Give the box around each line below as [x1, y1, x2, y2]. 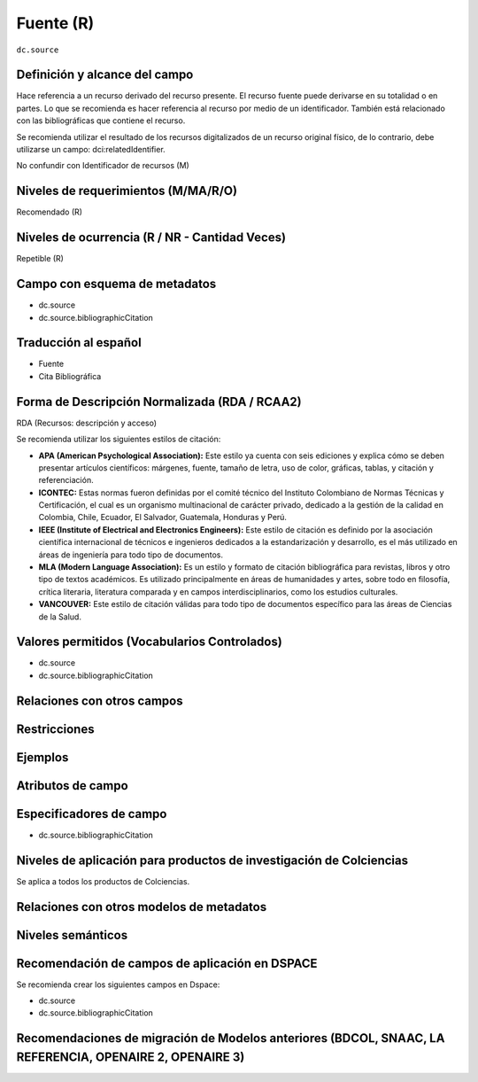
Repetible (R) [16, 253, 64, 264]
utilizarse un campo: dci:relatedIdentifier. [16, 144, 166, 155]
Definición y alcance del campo [16, 67, 194, 82]
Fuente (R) [16, 13, 95, 33]
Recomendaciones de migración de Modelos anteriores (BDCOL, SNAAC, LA [16, 1031, 445, 1046]
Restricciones [16, 721, 95, 736]
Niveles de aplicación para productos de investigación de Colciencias [16, 852, 409, 868]
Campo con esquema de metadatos [16, 276, 217, 292]
